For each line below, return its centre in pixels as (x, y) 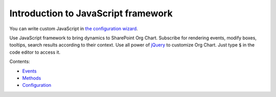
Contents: (20, 62)
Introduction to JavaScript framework (91, 13)
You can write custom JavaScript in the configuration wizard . (74, 29)
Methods (32, 78)
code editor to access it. (35, 52)
